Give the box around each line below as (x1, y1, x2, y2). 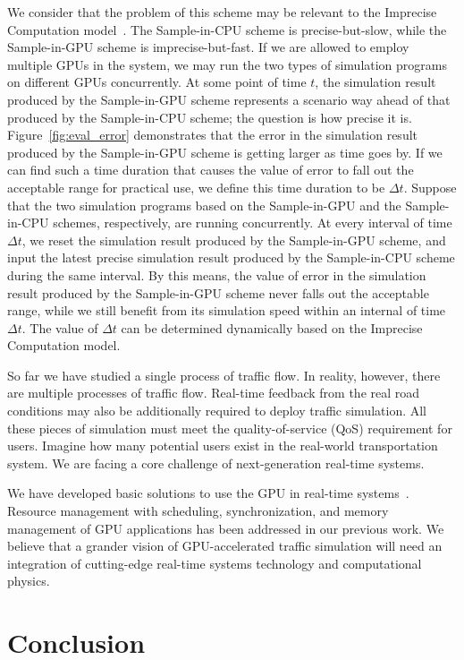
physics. (7, 571, 50, 590)
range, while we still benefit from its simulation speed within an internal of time (7, 301, 446, 320)
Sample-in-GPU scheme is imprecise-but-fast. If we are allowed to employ (7, 38, 409, 56)
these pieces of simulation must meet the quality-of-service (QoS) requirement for (7, 418, 452, 437)
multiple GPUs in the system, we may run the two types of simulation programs (7, 55, 448, 73)
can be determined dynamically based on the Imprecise (121, 318, 423, 337)
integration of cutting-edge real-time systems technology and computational (7, 553, 422, 572)
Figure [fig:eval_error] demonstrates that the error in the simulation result (7, 125, 418, 144)
